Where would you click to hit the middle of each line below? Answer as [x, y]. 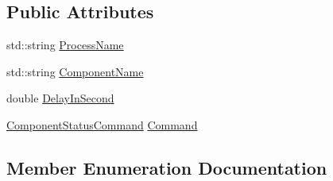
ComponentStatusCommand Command [102, 124]
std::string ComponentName [75, 71]
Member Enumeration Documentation [167, 167]
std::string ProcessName [65, 45]
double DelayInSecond [60, 98]
